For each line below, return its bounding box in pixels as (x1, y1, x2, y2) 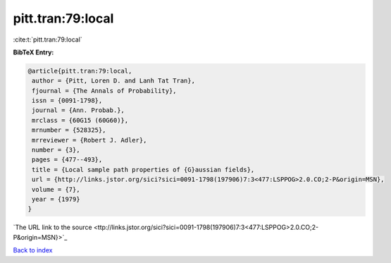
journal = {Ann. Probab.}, (32, 106, 125, 114)
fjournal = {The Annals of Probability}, (32, 87, 177, 94)
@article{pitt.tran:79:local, (27, 67, 132, 75)
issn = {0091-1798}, (32, 97, 103, 105)
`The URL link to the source (13, 223, 92, 232)
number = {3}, (32, 146, 80, 154)
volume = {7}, (32, 185, 80, 193)
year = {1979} (32, 195, 80, 203)
